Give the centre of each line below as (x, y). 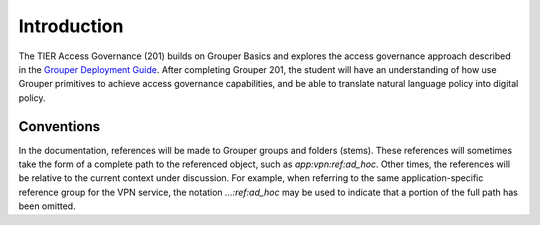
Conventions (59, 126)
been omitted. (47, 206)
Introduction (71, 26)
